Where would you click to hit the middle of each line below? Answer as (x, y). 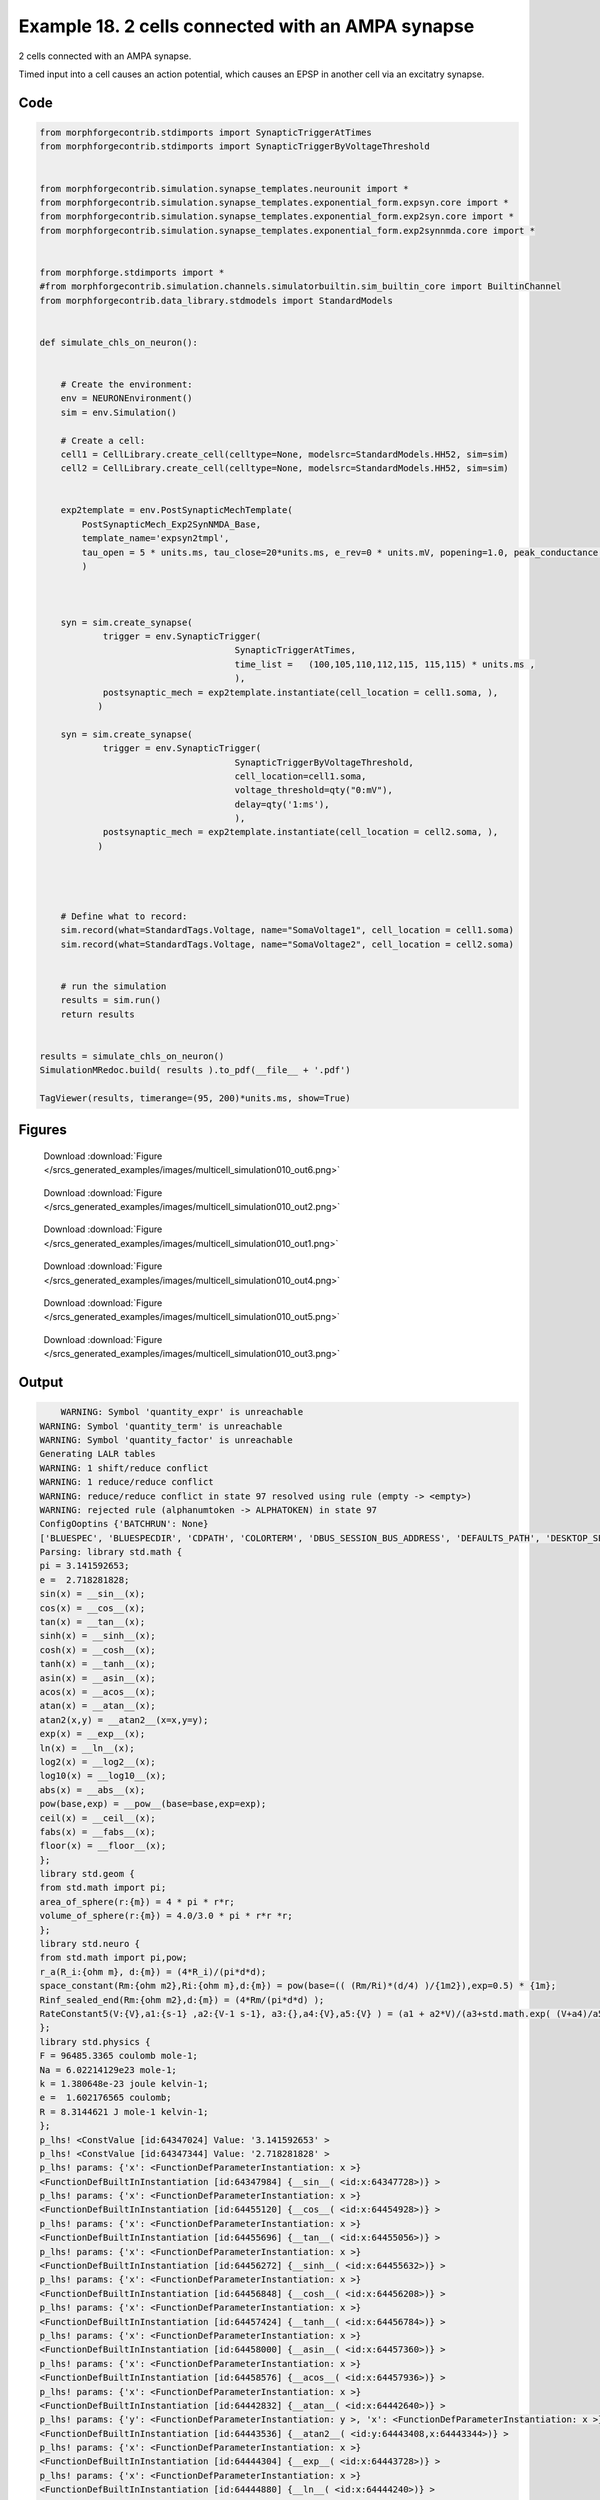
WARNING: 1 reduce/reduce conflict (126, 1482)
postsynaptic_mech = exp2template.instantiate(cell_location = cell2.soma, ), (300, 832)
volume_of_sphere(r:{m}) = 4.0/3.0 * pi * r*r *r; (166, 1916)
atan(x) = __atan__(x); (98, 1706)
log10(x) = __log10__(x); (103, 1776)
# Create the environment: (127, 384)
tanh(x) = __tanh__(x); (98, 1664)
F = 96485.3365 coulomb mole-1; (119, 2056)
